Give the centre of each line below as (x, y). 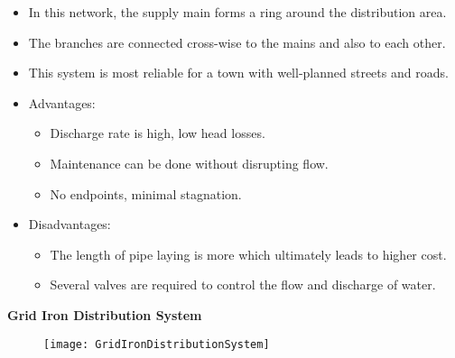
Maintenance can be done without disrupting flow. (189, 163)
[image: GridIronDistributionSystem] (157, 344)
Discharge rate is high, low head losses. (158, 133)
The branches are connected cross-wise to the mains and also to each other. (237, 42)
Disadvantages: (70, 224)
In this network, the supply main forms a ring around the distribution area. (237, 12)
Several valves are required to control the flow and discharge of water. (243, 285)
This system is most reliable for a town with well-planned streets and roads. (238, 73)
